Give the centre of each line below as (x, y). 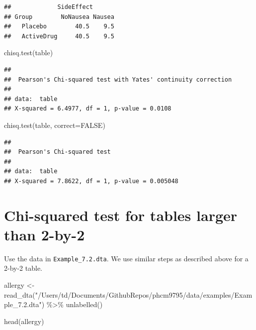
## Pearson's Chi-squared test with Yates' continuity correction (118, 79)
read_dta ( (20, 294)
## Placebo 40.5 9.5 (59, 27)
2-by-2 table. (23, 268)
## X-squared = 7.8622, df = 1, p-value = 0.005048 (91, 181)
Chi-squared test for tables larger (121, 215)
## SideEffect (48, 7)
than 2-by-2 (44, 234)
